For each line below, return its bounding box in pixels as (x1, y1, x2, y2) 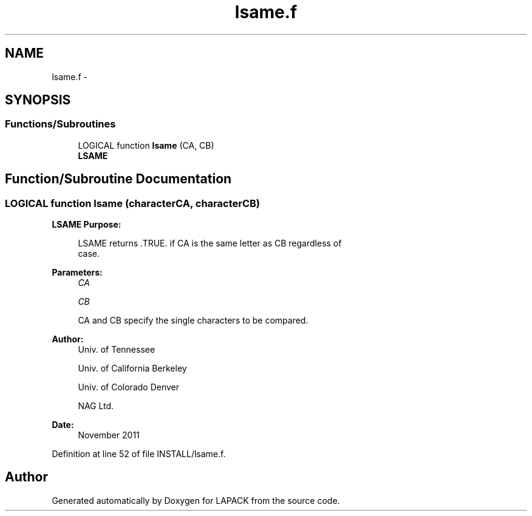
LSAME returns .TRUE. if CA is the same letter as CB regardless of (78, 238, 342, 249)
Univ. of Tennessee (78, 344, 155, 355)
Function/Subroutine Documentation (5, 171, 232, 187)
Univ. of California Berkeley (78, 363, 187, 374)
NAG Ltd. (78, 401, 114, 412)
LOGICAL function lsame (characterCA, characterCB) (5, 197, 261, 209)
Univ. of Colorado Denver (78, 382, 180, 393)
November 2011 (78, 430, 140, 441)
